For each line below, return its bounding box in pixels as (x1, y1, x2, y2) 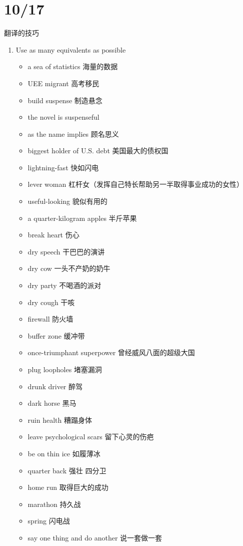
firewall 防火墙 (27, 314, 73, 324)
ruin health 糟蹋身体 (27, 414, 92, 425)
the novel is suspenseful (27, 112, 99, 122)
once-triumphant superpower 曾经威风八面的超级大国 (27, 347, 195, 358)
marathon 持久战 (27, 498, 81, 509)
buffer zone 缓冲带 (27, 330, 85, 341)
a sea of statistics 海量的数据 (27, 61, 118, 72)
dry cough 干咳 (27, 297, 75, 307)
